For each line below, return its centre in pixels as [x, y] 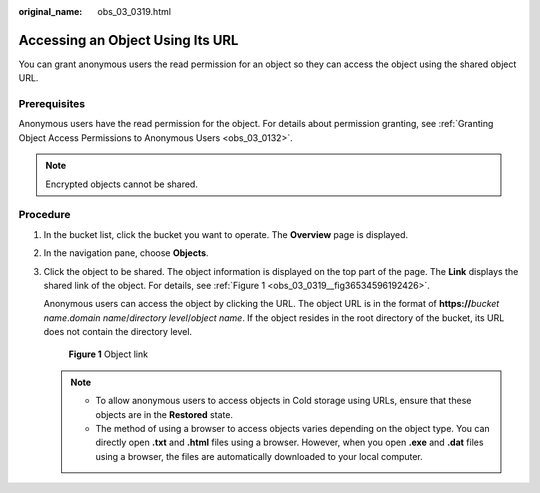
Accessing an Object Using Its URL [128, 40]
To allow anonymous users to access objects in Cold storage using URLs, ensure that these [283, 401]
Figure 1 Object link [108, 354]
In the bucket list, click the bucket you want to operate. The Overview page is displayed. [226, 234]
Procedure [44, 215]
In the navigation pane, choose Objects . [126, 253]
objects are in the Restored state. [164, 414]
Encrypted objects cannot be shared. [122, 184]
